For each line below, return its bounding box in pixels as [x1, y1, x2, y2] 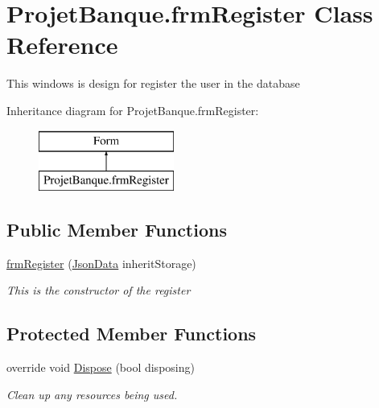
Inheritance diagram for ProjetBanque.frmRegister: [6, 101, 259, 118]
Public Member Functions [6, 217, 227, 242]
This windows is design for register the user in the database [6, 75, 300, 92]
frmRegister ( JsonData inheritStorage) [6, 254, 196, 271]
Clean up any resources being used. [6, 385, 178, 402]
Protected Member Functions [6, 321, 257, 346]
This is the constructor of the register [6, 282, 191, 299]
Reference [6, 28, 118, 61]
